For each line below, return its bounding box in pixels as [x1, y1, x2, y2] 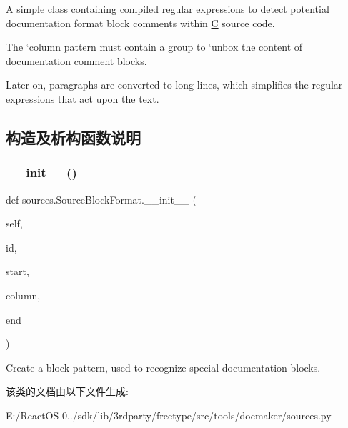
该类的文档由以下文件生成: [6, 384, 129, 399]
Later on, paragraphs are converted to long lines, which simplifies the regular [6, 77, 343, 92]
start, [6, 264, 29, 279]
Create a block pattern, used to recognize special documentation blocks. [6, 359, 321, 374]
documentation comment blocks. [6, 53, 147, 68]
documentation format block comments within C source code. [6, 15, 275, 30]
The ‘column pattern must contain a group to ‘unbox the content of [6, 39, 303, 54]
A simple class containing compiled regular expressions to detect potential [6, 1, 329, 16]
